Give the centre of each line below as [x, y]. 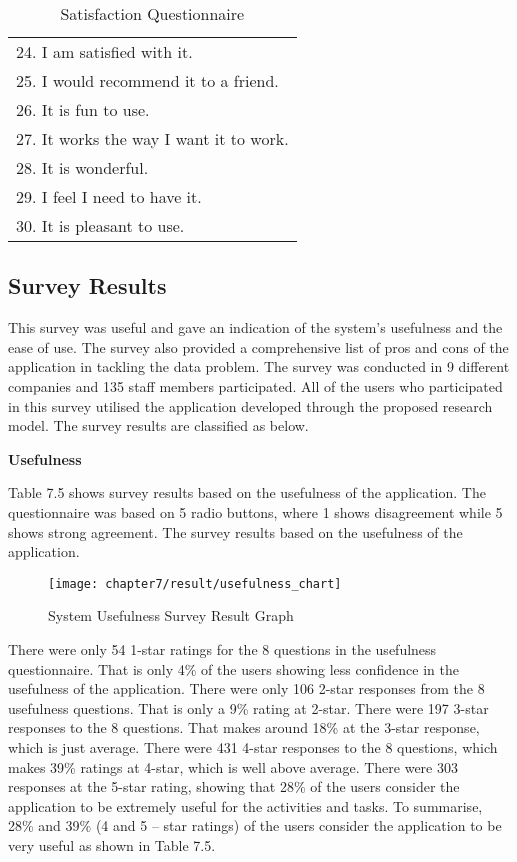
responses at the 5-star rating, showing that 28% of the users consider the [234, 786]
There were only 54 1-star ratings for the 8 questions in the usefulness [222, 648]
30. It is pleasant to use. [100, 225]
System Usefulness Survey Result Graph [171, 615]
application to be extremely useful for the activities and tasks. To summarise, [245, 805]
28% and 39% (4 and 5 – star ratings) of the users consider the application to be [255, 825]
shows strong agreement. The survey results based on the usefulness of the [235, 531]
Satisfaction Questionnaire [152, 13]
